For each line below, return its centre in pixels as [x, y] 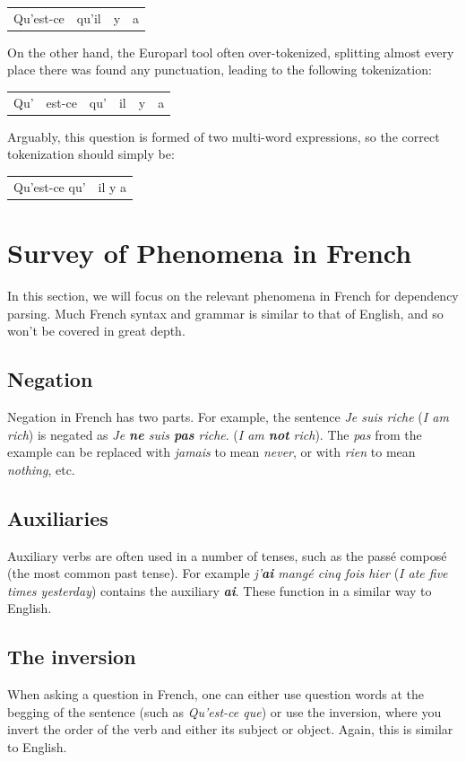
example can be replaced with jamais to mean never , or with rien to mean [211, 452]
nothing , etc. [41, 469]
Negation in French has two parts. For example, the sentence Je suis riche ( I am [228, 417]
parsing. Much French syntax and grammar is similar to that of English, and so [225, 313]
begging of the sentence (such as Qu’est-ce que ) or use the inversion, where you [224, 711]
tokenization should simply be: [91, 154]
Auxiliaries [58, 517]
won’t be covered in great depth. [96, 331]
